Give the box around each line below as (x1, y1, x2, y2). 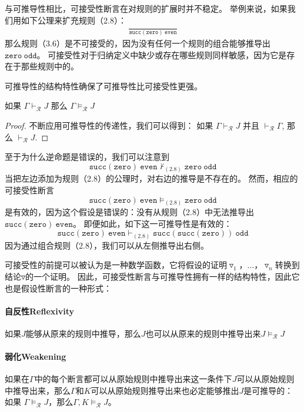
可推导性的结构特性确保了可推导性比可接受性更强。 (5, 79, 202, 92)
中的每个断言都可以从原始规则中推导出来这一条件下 (34, 373, 232, 385)
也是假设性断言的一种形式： (5, 282, 112, 294)
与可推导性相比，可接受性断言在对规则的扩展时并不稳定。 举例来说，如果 (5, 2, 288, 14)
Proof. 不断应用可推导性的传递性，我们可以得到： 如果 (5, 119, 213, 132)
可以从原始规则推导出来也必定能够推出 (91, 384, 239, 396)
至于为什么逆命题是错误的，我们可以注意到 (5, 150, 169, 163)
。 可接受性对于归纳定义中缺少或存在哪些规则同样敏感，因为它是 (36, 48, 287, 61)
